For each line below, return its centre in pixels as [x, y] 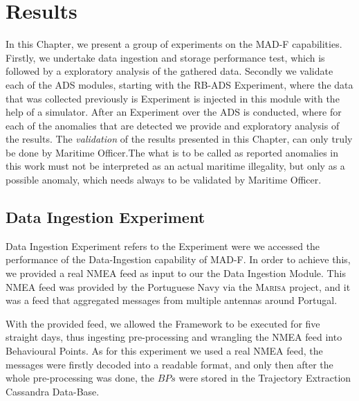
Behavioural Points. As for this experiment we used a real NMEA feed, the [164, 351]
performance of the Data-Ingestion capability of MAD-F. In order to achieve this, [178, 259]
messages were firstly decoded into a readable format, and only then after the [169, 364]
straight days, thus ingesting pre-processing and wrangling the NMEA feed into [174, 337]
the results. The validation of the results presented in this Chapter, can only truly [179, 139]
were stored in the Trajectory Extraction [265, 378]
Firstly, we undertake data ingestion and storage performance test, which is [165, 57]
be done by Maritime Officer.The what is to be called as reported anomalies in [172, 152]
